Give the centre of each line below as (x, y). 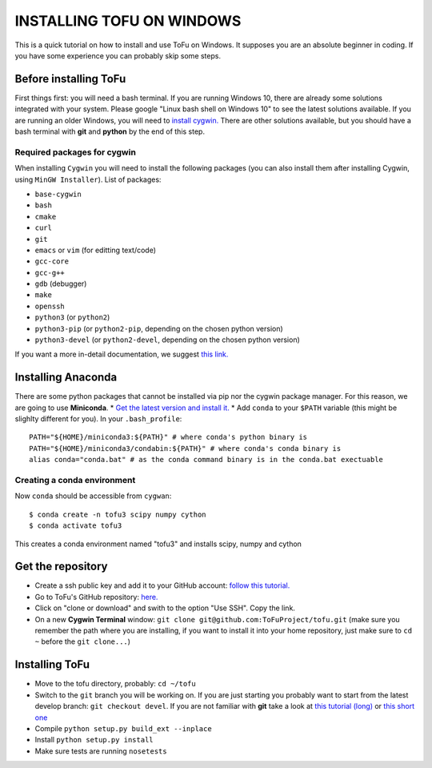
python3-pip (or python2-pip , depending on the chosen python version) (159, 328)
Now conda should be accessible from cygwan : (93, 496)
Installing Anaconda (66, 378)
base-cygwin (58, 194)
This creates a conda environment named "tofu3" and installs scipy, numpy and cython (158, 544)
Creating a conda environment (75, 481)
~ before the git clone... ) (83, 641)
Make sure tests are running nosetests (101, 751)
